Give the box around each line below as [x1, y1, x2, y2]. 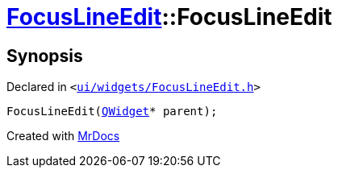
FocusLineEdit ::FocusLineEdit [6, 3, 332, 31]
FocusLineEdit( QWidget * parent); [6, 105, 218, 118]
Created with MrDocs [6, 129, 120, 143]
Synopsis [6, 45, 83, 66]
